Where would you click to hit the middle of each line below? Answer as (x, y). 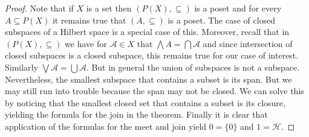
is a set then (109, 8)
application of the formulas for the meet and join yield (106, 126)
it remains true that (89, 20)
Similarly (21, 67)
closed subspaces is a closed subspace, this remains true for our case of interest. (152, 55)
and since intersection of (248, 43)
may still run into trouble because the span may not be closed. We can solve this (154, 91)
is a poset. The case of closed (222, 20)
